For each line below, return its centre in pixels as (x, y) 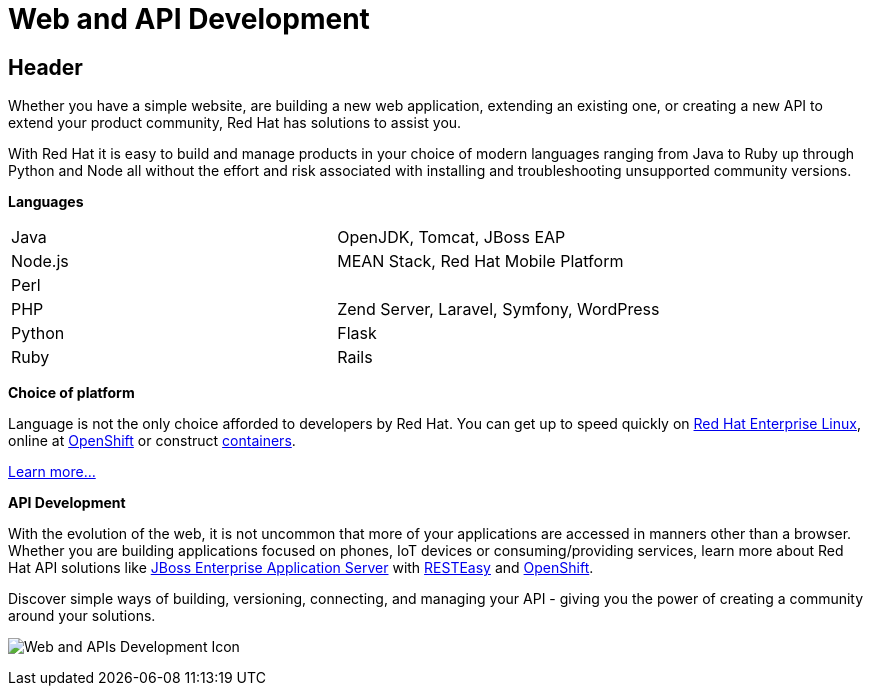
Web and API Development (189, 19)
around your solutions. (82, 616)
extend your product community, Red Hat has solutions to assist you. (235, 123)
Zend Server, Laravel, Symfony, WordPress (498, 309)
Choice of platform (71, 393)
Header (45, 67)
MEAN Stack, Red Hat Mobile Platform (480, 261)
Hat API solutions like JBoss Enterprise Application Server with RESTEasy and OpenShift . (301, 568)
